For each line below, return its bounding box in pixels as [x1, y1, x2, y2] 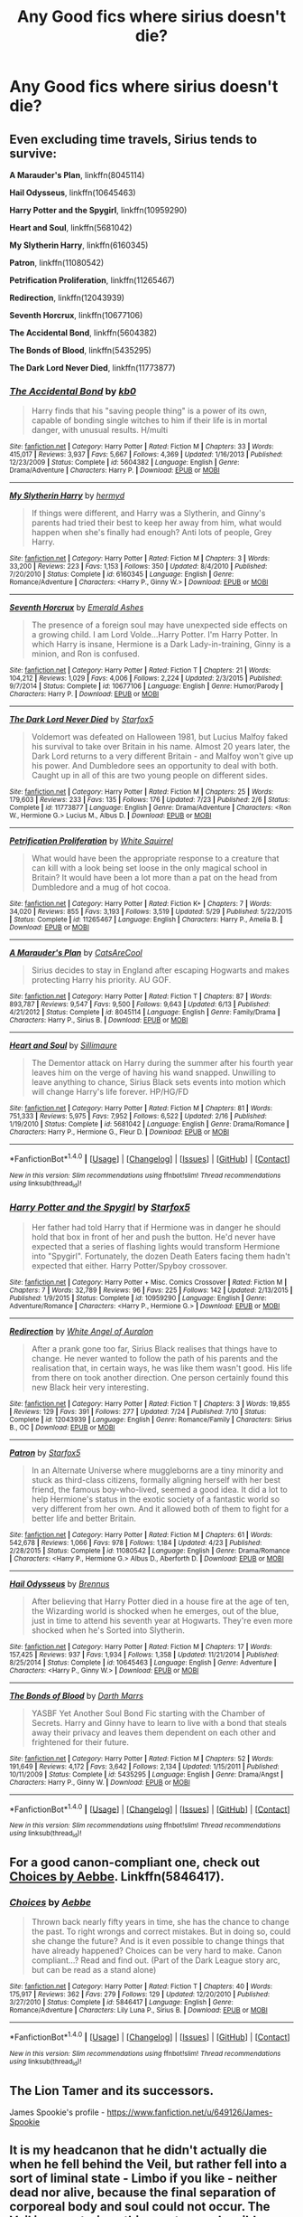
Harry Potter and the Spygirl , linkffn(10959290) [9, 205, 188, 215]
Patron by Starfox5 [9, 1447, 81, 1458]
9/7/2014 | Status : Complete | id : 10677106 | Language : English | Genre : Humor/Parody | [9, 682, 284, 691]
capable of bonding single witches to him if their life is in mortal [31, 415, 268, 426]
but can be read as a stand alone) [31, 1965, 157, 1976]
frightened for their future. [31, 1736, 129, 1747]
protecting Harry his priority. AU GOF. [31, 975, 171, 986]
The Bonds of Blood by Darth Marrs [9, 1690, 144, 1701]
